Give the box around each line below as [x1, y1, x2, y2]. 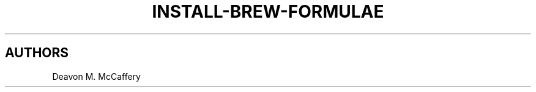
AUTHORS [5, 45, 69, 61]
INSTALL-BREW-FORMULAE [152, 1, 384, 22]
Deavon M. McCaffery [52, 71, 141, 82]
